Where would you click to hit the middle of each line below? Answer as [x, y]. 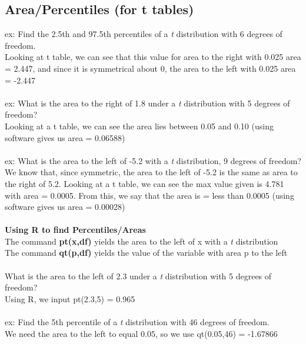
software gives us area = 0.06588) [65, 137]
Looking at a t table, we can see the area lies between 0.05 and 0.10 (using [139, 126]
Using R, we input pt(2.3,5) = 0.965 [70, 298]
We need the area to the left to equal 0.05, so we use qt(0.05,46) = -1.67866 [141, 333]
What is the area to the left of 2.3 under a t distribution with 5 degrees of [138, 275]
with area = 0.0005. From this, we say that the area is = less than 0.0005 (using [149, 195]
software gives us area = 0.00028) [65, 207]
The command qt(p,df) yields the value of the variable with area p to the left [146, 253]
